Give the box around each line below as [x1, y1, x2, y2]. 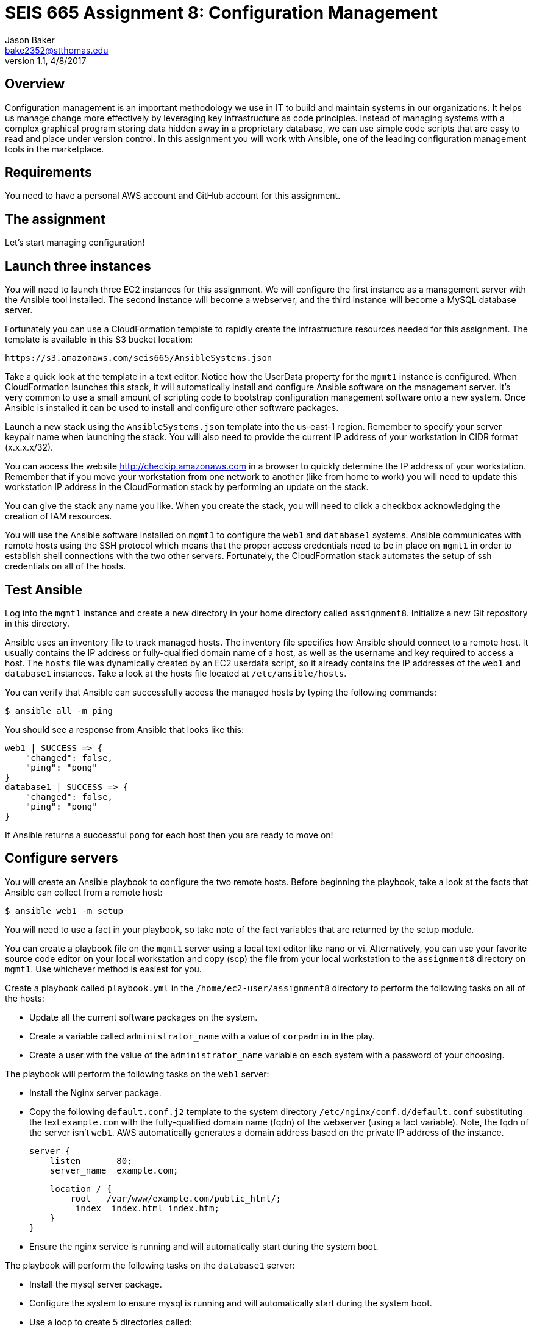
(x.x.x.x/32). [5, 442, 54, 453]
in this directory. [5, 618, 69, 629]
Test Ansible [5, 582, 82, 597]
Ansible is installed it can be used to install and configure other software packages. [5, 402, 339, 413]
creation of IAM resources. [5, 511, 112, 522]
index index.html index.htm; [75, 1203, 219, 1213]
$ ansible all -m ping [5, 705, 113, 716]
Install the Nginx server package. [29, 1087, 162, 1098]
